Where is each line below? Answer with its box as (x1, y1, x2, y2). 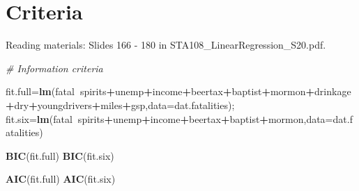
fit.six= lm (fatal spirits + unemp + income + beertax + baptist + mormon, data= (6, 111, 333, 126)
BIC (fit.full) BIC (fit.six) (6, 148, 114, 163)
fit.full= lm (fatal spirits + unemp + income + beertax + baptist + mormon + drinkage (6, 84, 351, 99)
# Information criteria (6, 60, 103, 75)
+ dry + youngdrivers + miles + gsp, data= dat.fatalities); (6, 97, 235, 112)
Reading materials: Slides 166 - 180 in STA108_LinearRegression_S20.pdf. (6, 38, 326, 52)
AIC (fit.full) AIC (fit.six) (6, 172, 116, 186)
